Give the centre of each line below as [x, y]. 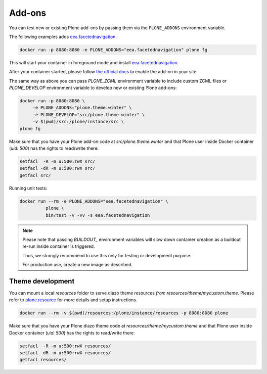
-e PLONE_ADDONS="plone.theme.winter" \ [82, 108]
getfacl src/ [35, 175]
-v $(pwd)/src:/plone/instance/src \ [78, 122]
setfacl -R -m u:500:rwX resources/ [65, 346]
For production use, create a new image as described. [78, 265]
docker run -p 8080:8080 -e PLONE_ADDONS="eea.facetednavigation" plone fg [113, 50]
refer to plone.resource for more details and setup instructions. [73, 300]
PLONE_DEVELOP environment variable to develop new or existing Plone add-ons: [93, 88]
